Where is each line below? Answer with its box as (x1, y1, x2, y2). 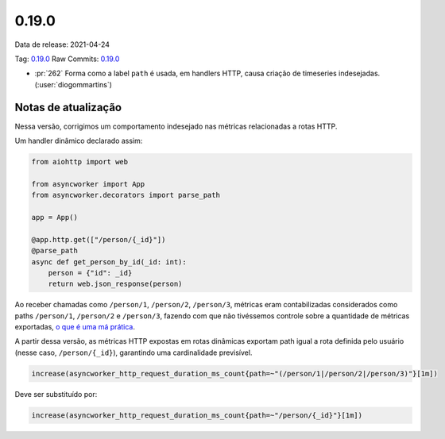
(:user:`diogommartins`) (34, 79, 113, 89)
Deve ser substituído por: (14, 389, 98, 399)
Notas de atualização (14, 100, 122, 114)
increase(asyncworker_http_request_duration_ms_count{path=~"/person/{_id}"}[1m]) (31, 410, 363, 420)
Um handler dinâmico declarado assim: (14, 136, 143, 146)
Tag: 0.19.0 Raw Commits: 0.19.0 (14, 54, 120, 64)
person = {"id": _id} (48, 268, 133, 277)
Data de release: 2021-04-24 (14, 40, 110, 49)
